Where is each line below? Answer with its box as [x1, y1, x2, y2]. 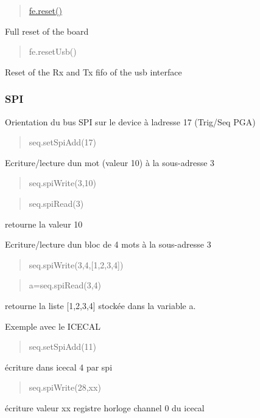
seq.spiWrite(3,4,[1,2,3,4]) [29, 258, 124, 271]
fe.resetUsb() [29, 45, 77, 58]
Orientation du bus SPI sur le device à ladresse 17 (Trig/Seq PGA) [5, 115, 256, 128]
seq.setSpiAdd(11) [29, 340, 97, 353]
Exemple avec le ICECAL [5, 319, 100, 332]
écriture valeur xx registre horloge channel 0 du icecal [5, 401, 205, 414]
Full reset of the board [5, 24, 89, 37]
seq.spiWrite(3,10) [29, 176, 97, 189]
